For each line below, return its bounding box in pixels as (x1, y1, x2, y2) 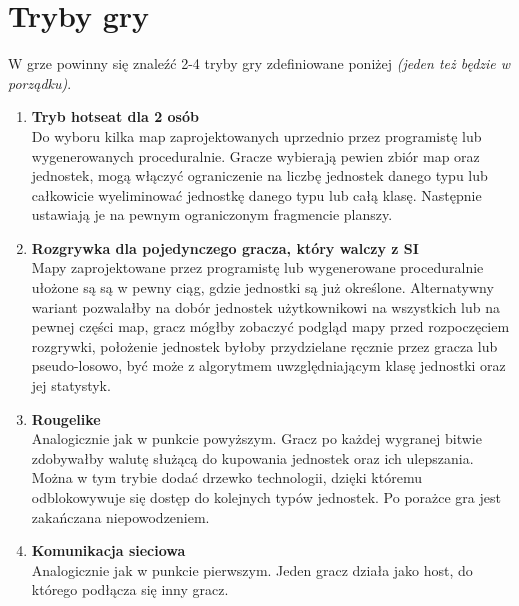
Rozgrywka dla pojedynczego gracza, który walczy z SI (31, 237, 419, 258)
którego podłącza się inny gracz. (31, 579, 229, 600)
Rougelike (31, 408, 101, 429)
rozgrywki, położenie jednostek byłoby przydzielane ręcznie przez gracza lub (31, 335, 498, 356)
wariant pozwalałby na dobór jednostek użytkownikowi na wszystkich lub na (31, 296, 500, 317)
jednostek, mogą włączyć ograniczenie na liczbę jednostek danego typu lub (31, 165, 488, 186)
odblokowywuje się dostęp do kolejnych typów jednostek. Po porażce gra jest (31, 487, 501, 507)
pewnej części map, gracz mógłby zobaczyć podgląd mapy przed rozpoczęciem (31, 316, 510, 337)
